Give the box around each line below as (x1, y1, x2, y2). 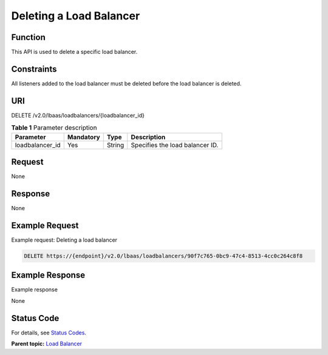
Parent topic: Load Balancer (11, 340, 82, 348)
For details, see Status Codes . (11, 329, 86, 336)
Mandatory (67, 133, 100, 141)
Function (11, 32, 46, 42)
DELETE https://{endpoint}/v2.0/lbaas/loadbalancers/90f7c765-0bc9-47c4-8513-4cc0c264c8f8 (24, 252, 303, 259)
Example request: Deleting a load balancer (11, 236, 118, 244)
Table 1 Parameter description (11, 124, 97, 132)
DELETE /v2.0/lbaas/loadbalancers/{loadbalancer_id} (11, 111, 145, 119)
